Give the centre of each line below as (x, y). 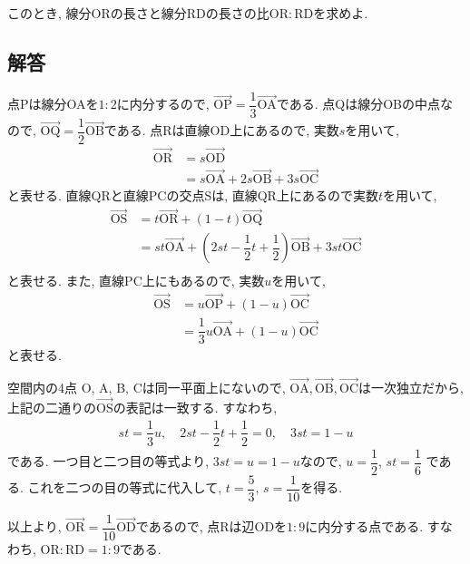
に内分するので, (163, 104)
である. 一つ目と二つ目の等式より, (108, 461)
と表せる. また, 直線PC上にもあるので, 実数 (136, 281)
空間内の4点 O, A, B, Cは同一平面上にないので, (147, 388)
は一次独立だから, (411, 388)
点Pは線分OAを (53, 104)
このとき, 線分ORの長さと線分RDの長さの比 (138, 13)
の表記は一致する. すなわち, (195, 407)
